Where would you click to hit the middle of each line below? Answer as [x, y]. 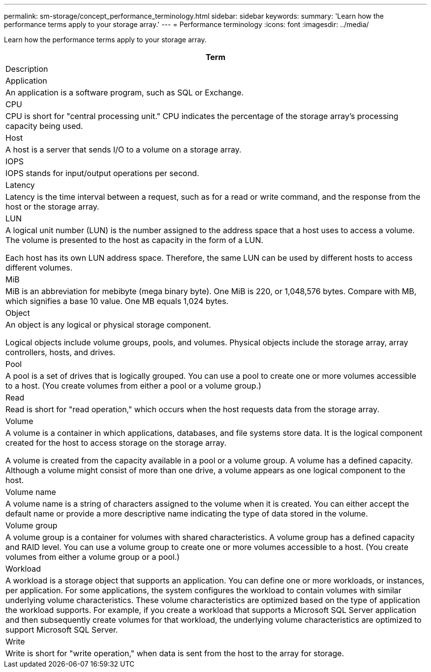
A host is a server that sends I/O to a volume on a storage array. [123, 150]
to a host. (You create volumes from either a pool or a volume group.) [133, 386]
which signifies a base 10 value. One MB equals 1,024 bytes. [117, 301]
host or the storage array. [52, 207]
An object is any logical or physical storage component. [108, 325]
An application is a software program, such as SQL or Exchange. [125, 92]
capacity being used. [44, 126]
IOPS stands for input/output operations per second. [102, 173]
